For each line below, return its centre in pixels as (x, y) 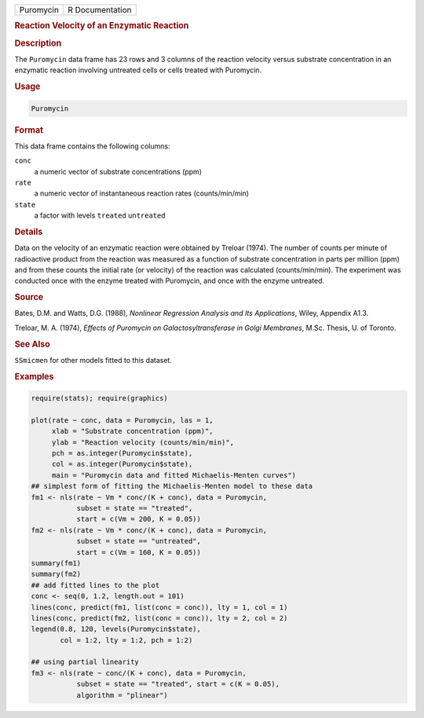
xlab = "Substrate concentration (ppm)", (132, 431)
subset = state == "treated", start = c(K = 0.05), (178, 684)
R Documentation (100, 10)
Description (38, 43)
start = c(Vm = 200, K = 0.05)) (139, 519)
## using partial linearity (85, 662)
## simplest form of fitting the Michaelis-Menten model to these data (172, 486)
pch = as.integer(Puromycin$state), (122, 453)
